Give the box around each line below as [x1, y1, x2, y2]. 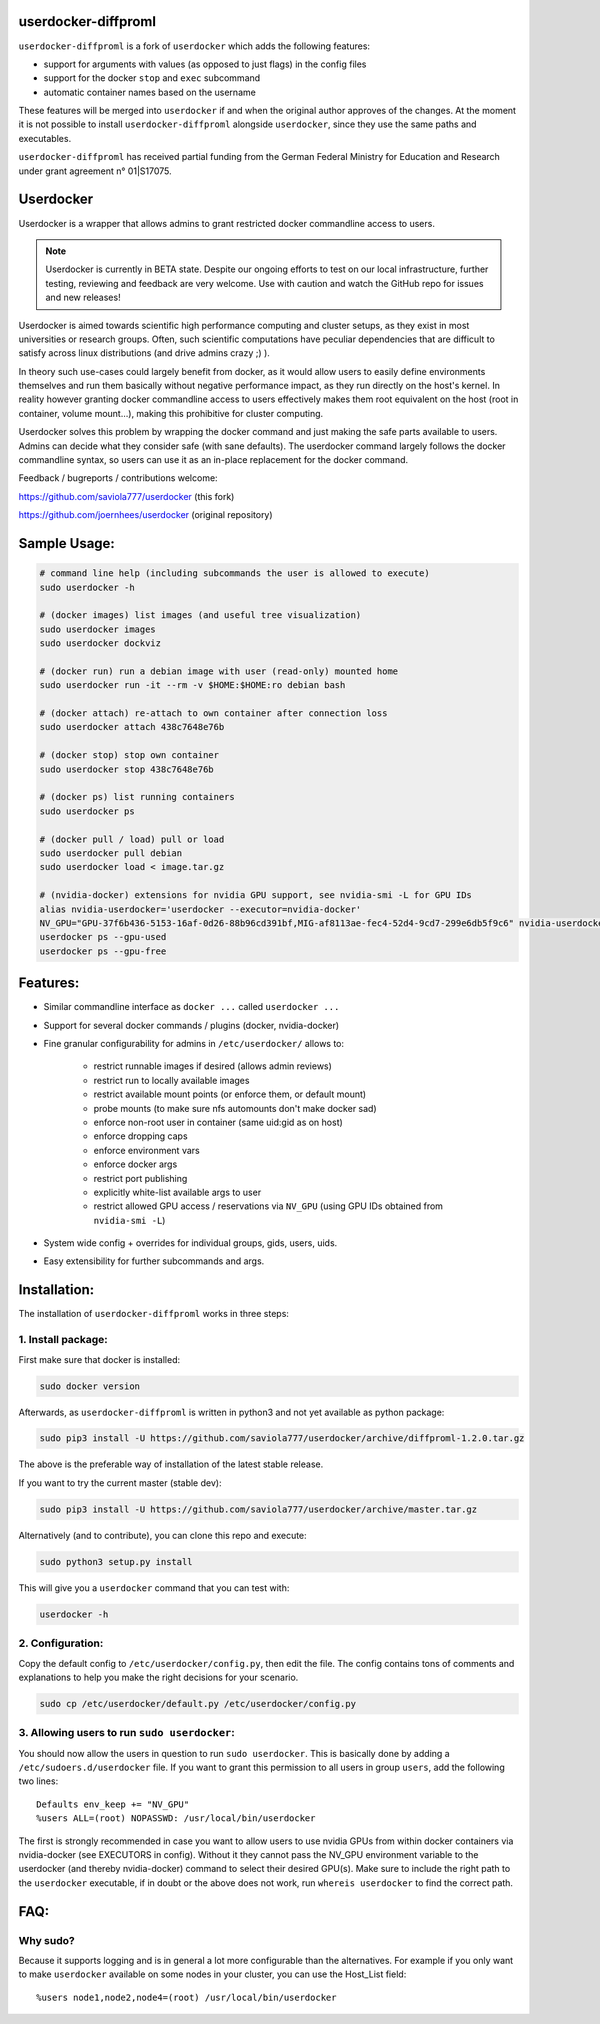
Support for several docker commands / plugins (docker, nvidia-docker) [43, 1019, 340, 1031]
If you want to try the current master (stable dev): [18, 1476, 222, 1489]
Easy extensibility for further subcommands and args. [43, 1255, 265, 1267]
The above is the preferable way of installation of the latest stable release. [18, 1458, 324, 1470]
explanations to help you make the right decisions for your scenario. [18, 1671, 299, 1683]
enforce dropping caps [93, 1130, 189, 1142]
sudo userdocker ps [39, 805, 135, 817]
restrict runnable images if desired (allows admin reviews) [93, 1060, 332, 1072]
